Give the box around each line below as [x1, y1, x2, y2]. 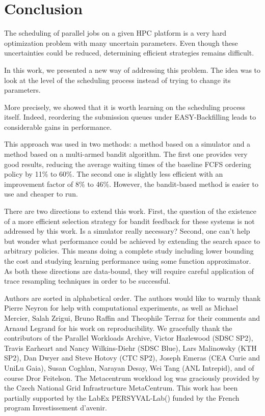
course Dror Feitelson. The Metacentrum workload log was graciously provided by [4, 372, 260, 383]
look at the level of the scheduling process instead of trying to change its [4, 74, 231, 85]
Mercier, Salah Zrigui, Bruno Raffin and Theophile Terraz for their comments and [4, 312, 260, 323]
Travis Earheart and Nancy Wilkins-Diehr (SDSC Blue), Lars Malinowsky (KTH [4, 342, 257, 353]
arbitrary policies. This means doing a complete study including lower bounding [4, 245, 254, 256]
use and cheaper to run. [4, 188, 78, 199]
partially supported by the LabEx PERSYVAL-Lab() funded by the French [4, 392, 240, 403]
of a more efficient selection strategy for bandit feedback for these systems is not [4, 215, 255, 226]
